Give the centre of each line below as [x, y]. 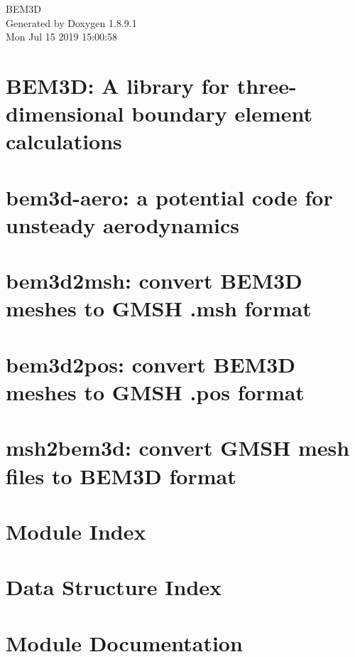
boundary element [222, 113]
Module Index [76, 531]
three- [267, 85]
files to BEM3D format [121, 475]
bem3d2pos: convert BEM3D [151, 364]
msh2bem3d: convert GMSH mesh [178, 448]
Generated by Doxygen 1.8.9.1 [71, 22]
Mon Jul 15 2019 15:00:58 [61, 37]
